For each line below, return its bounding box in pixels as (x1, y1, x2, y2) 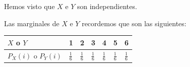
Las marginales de (4, 18, 60, 28)
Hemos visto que (4, 1, 55, 11)
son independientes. (77, 1, 137, 11)
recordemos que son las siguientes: (81, 18, 186, 28)
